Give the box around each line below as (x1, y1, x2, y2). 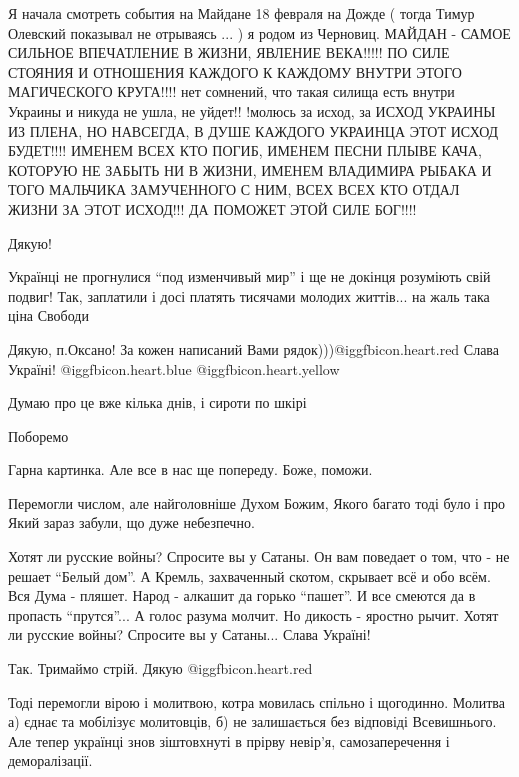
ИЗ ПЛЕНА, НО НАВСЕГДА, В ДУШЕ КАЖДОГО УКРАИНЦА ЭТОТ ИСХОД (8, 120, 499, 141)
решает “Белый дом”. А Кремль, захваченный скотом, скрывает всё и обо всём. (8, 565, 491, 586)
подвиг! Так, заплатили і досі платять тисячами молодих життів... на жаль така (8, 285, 490, 306)
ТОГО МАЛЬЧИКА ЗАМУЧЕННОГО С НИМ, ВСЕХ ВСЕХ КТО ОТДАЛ (8, 179, 460, 200)
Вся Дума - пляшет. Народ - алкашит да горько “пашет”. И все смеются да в (8, 585, 476, 606)
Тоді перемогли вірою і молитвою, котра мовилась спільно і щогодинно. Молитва (8, 691, 505, 712)
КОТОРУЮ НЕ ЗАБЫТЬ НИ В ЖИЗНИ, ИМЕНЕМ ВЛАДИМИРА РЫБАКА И (8, 159, 492, 180)
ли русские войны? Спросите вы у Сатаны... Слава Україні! (8, 624, 371, 645)
